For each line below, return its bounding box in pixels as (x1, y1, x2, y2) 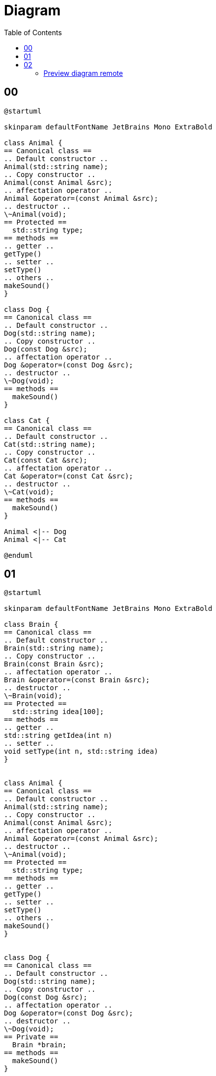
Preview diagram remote (43, 68, 123, 77)
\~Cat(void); (4, 487, 54, 496)
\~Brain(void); (4, 692, 63, 700)
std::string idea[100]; (12, 708, 104, 716)
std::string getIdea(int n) (4, 731, 113, 740)
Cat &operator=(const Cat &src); (4, 472, 133, 480)
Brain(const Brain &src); (4, 660, 104, 668)
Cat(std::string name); (4, 440, 96, 448)
